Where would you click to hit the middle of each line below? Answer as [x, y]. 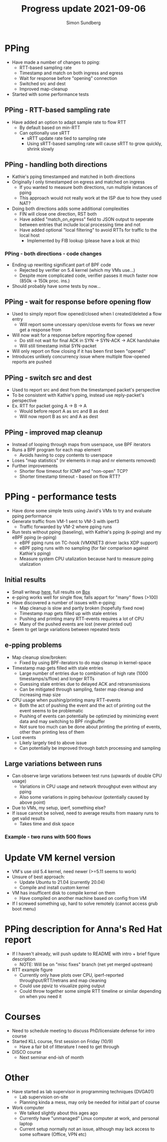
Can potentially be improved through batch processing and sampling [90, 748]
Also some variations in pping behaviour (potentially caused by [84, 797]
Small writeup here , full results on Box [51, 592]
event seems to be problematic [51, 710]
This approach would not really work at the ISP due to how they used [90, 198]
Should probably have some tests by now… [56, 286]
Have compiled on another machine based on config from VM [83, 898]
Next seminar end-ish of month [51, 1058]
